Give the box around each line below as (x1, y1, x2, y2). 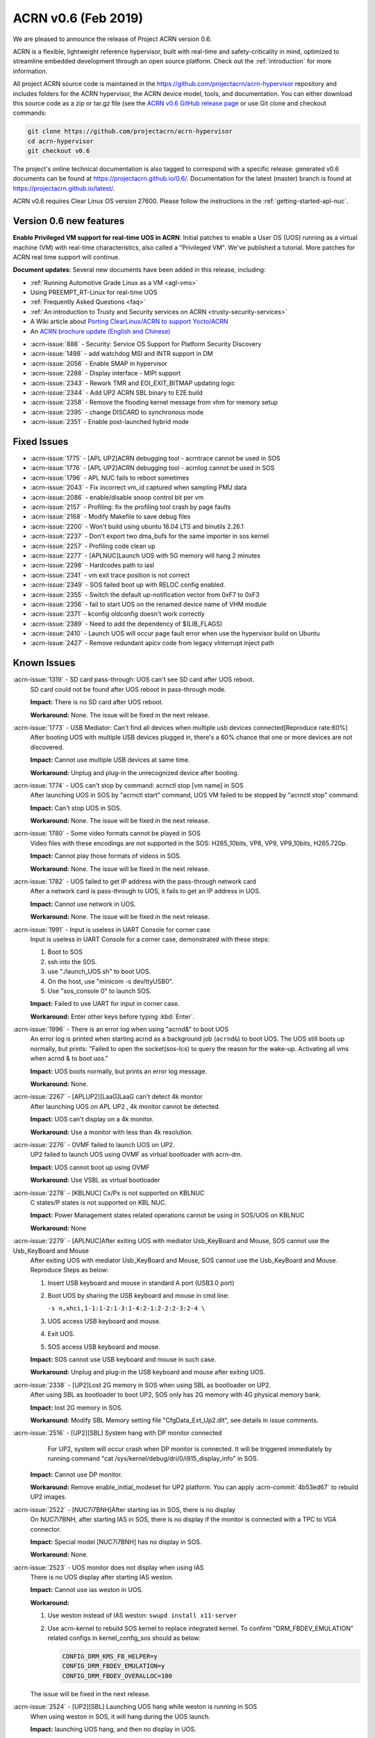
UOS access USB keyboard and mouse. (47, 1317, 161, 1325)
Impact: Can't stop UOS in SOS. (30, 804, 122, 812)
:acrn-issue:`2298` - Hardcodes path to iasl (30, 561, 155, 569)
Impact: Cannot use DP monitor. (30, 1470, 123, 1479)
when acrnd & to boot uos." (30, 1054, 109, 1063)
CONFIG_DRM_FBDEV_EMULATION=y (62, 1662, 165, 1670)
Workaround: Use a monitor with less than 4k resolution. (30, 1128, 194, 1136)
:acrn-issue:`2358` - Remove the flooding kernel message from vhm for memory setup (30, 398, 278, 407)
